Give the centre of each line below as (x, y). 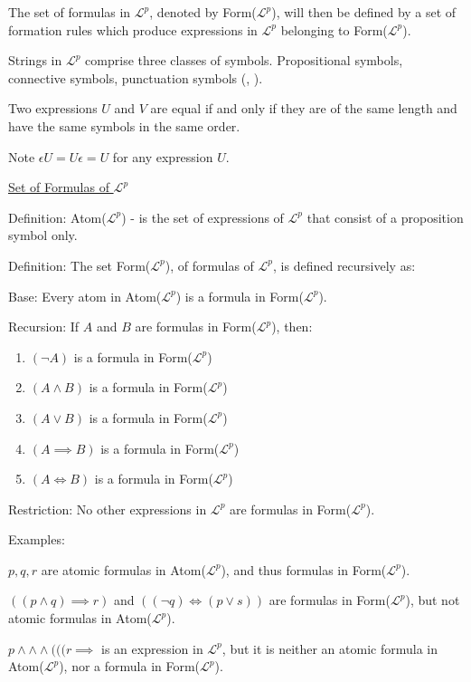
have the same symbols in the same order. (124, 125)
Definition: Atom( (57, 217)
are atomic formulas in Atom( (123, 569)
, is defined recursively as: (344, 265)
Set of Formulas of (59, 187)
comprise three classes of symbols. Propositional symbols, (244, 60)
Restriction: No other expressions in (108, 509)
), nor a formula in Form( (130, 666)
